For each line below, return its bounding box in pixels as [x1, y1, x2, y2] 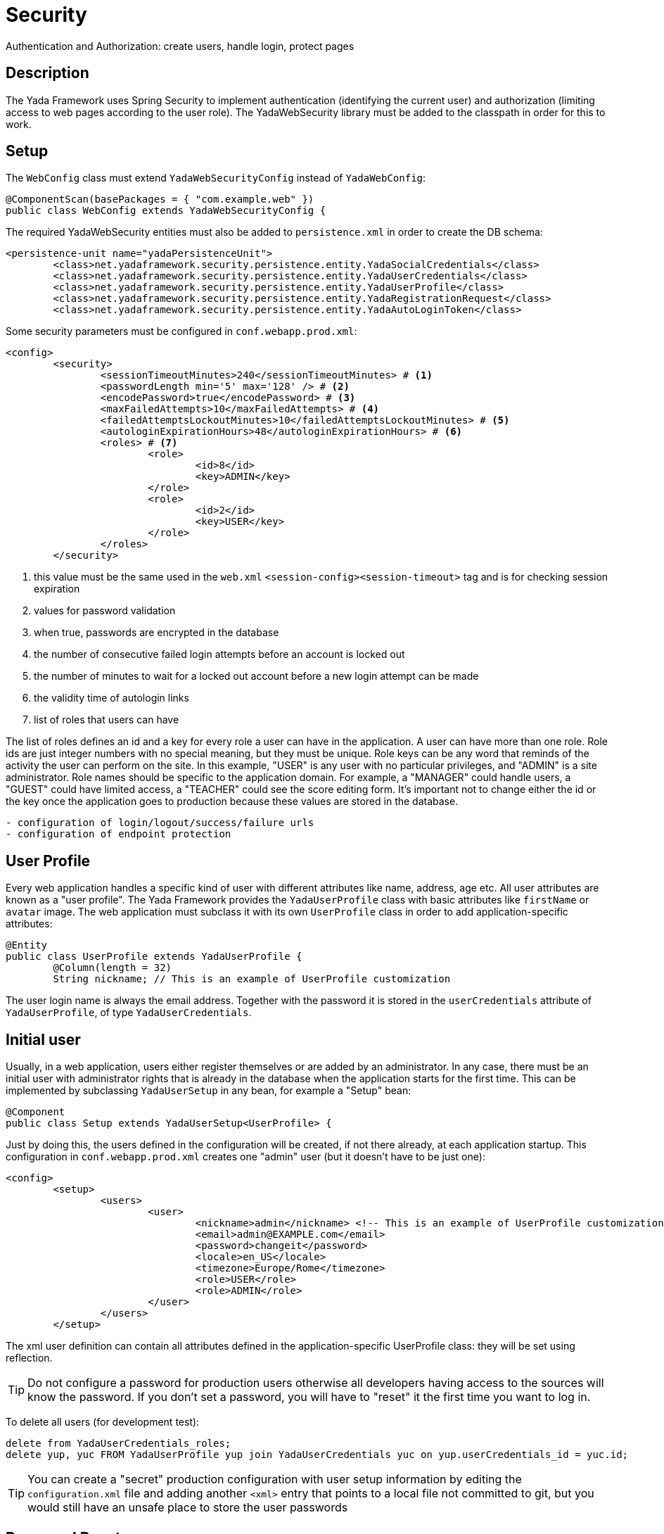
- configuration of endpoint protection [6, 828, 231, 840]
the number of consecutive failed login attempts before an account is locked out [34, 648, 405, 661]
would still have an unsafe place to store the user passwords [27, 1500, 348, 1515]
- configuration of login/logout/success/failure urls [6, 817, 314, 829]
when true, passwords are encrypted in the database [34, 626, 279, 639]
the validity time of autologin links [34, 692, 189, 704]
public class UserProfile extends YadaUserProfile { [6, 951, 302, 963]
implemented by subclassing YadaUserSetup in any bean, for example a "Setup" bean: [6, 1084, 411, 1097]
